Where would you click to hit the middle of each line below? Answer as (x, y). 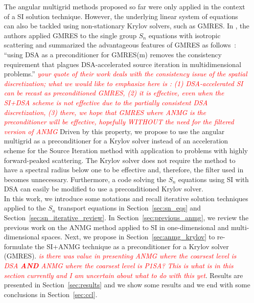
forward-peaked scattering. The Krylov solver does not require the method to (120, 160)
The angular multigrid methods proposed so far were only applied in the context (125, 6)
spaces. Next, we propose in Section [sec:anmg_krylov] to (128, 237)
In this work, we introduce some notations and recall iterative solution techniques (126, 198)
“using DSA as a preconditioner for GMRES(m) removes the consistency (113, 54)
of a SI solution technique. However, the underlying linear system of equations (121, 16)
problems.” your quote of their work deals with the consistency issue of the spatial (126, 74)
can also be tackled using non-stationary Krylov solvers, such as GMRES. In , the (127, 26)
